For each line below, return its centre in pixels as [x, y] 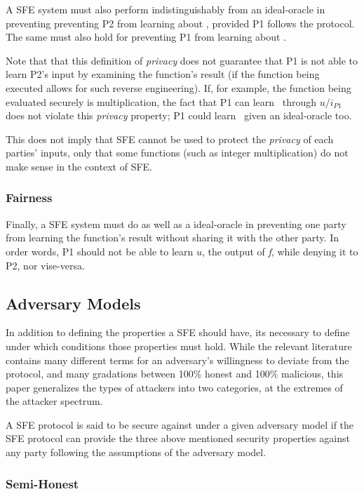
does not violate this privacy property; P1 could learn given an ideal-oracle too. [179, 115]
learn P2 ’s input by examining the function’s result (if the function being [163, 74]
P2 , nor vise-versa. [45, 265]
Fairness [29, 198]
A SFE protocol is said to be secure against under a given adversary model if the [180, 424]
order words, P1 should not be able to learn [100, 251]
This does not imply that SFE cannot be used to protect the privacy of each [170, 139]
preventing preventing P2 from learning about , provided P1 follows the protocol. [180, 23]
